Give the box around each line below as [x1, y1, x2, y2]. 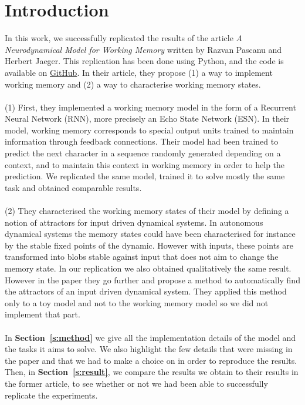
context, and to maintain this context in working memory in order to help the [5, 158, 285, 170]
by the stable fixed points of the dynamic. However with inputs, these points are [5, 239, 294, 251]
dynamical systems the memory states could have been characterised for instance [5, 227, 296, 240]
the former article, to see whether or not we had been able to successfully [5, 377, 268, 389]
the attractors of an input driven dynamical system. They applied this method [5, 285, 287, 297]
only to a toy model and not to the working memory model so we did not [5, 296, 269, 309]
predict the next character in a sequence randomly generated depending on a [5, 147, 281, 159]
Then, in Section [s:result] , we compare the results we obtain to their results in [5, 366, 299, 378]
